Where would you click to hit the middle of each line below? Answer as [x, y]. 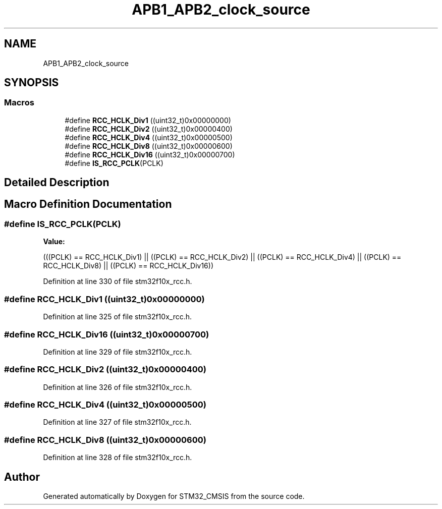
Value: [54, 242]
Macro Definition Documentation [88, 204]
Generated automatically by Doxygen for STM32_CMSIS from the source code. [174, 496]
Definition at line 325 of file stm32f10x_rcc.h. [118, 317]
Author [22, 477]
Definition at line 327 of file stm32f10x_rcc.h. [117, 422]
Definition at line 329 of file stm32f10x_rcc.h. [118, 352]
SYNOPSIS [32, 83]
